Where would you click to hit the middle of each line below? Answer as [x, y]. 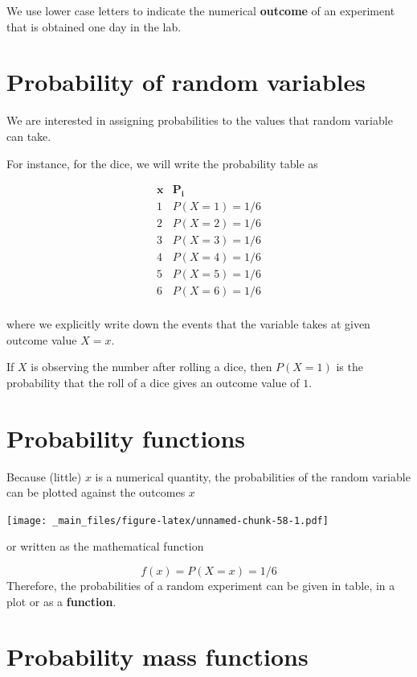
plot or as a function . [61, 601]
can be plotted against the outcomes [96, 492]
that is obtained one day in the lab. [94, 26]
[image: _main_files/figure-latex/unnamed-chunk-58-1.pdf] [168, 520]
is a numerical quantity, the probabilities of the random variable [253, 476]
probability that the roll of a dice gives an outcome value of [153, 382]
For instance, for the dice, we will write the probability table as [162, 163]
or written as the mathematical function [105, 546]
